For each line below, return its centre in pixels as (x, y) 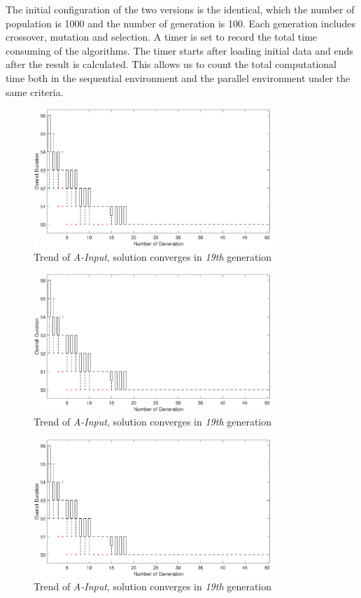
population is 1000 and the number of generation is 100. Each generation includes (180, 23)
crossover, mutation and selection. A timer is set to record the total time (162, 37)
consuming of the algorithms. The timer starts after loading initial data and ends (179, 50)
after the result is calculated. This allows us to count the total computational (171, 64)
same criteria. (35, 91)
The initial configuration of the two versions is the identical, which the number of (180, 9)
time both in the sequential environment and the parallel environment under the (178, 77)
